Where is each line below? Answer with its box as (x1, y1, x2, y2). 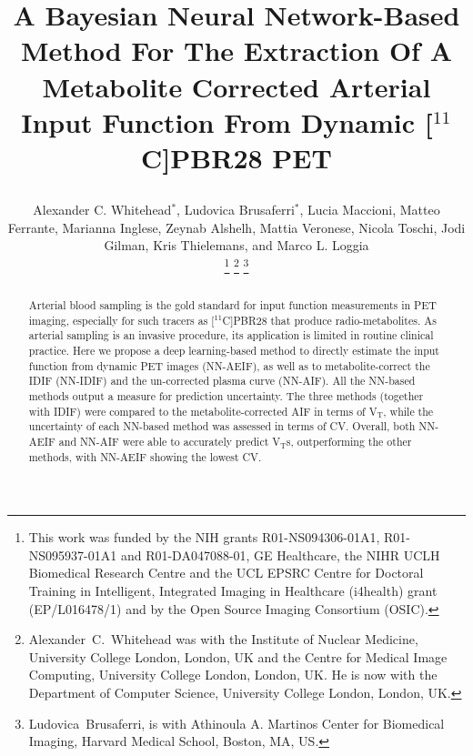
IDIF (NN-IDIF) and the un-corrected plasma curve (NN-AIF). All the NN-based (28, 373, 416, 388)
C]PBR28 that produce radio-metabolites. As (222, 312, 437, 328)
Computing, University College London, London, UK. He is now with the (28, 665, 438, 684)
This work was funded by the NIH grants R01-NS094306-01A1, (28, 528, 380, 547)
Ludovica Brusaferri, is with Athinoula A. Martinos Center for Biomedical (28, 713, 445, 732)
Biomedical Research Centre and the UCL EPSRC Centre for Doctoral (28, 563, 424, 582)
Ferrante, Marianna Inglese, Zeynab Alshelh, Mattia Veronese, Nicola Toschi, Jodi (7, 217, 466, 237)
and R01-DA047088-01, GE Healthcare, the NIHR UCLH (120, 545, 440, 564)
